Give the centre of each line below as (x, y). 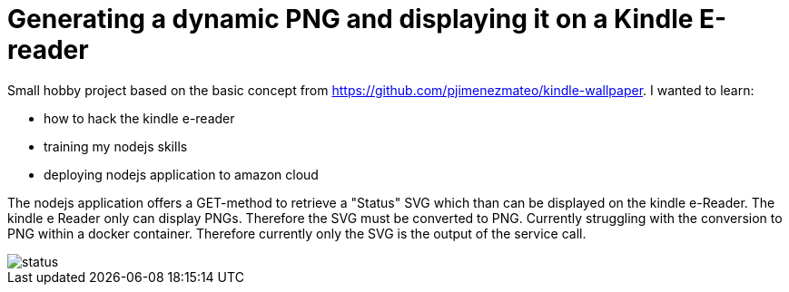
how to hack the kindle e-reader (139, 118)
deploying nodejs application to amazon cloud (181, 174)
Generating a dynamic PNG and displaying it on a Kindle (350, 19)
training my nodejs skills (116, 146)
